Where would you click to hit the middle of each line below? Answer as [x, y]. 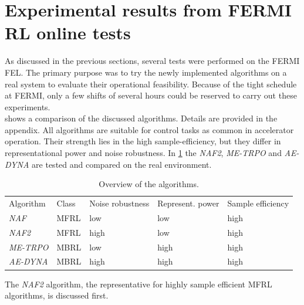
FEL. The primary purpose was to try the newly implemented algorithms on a [146, 72]
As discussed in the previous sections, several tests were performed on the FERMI [152, 61]
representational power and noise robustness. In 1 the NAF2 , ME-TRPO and [143, 153]
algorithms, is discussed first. [57, 295]
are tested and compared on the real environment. [122, 164]
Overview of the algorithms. [149, 184]
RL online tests [68, 33]
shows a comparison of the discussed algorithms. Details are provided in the [141, 118]
